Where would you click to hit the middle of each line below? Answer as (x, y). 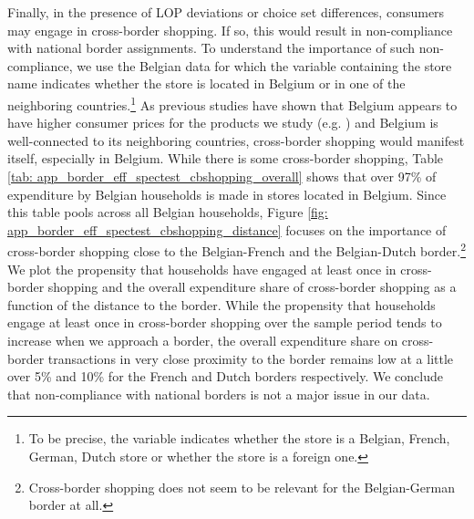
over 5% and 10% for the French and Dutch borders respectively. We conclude (225, 376)
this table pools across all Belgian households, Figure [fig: (168, 212)
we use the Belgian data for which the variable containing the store (264, 65)
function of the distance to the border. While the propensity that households (222, 304)
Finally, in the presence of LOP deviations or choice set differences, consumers (226, 12)
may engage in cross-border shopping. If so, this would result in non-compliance (230, 30)
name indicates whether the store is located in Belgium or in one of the (206, 83)
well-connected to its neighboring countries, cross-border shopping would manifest (236, 140)
